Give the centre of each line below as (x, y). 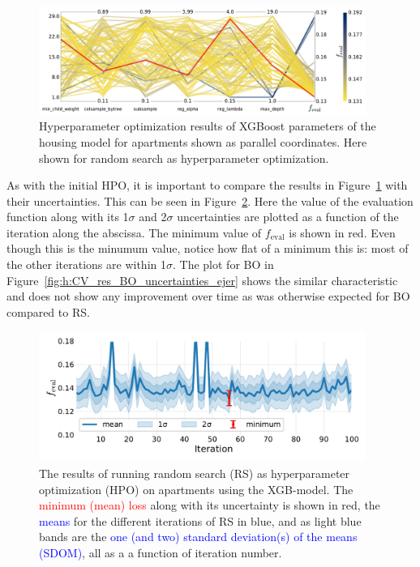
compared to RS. (48, 311)
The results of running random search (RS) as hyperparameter (195, 473)
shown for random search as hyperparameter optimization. (184, 158)
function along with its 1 (68, 217)
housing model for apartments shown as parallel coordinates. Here (203, 141)
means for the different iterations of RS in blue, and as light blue (200, 520)
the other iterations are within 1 (86, 264)
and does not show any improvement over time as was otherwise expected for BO (208, 296)
